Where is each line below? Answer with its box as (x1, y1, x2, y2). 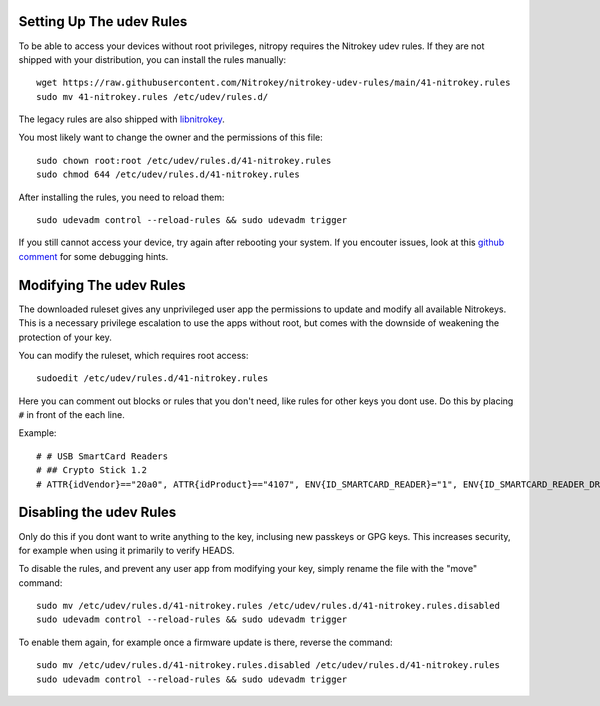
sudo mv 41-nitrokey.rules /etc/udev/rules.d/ (36, 91, 269, 102)
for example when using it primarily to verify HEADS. (18, 544, 235, 556)
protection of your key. (18, 331, 112, 343)
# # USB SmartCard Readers (36, 450, 169, 462)
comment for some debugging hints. (18, 250, 169, 262)
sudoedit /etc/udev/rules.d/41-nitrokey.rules (36, 373, 269, 384)
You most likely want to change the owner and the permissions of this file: (18, 131, 324, 144)
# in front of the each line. (18, 409, 125, 421)
